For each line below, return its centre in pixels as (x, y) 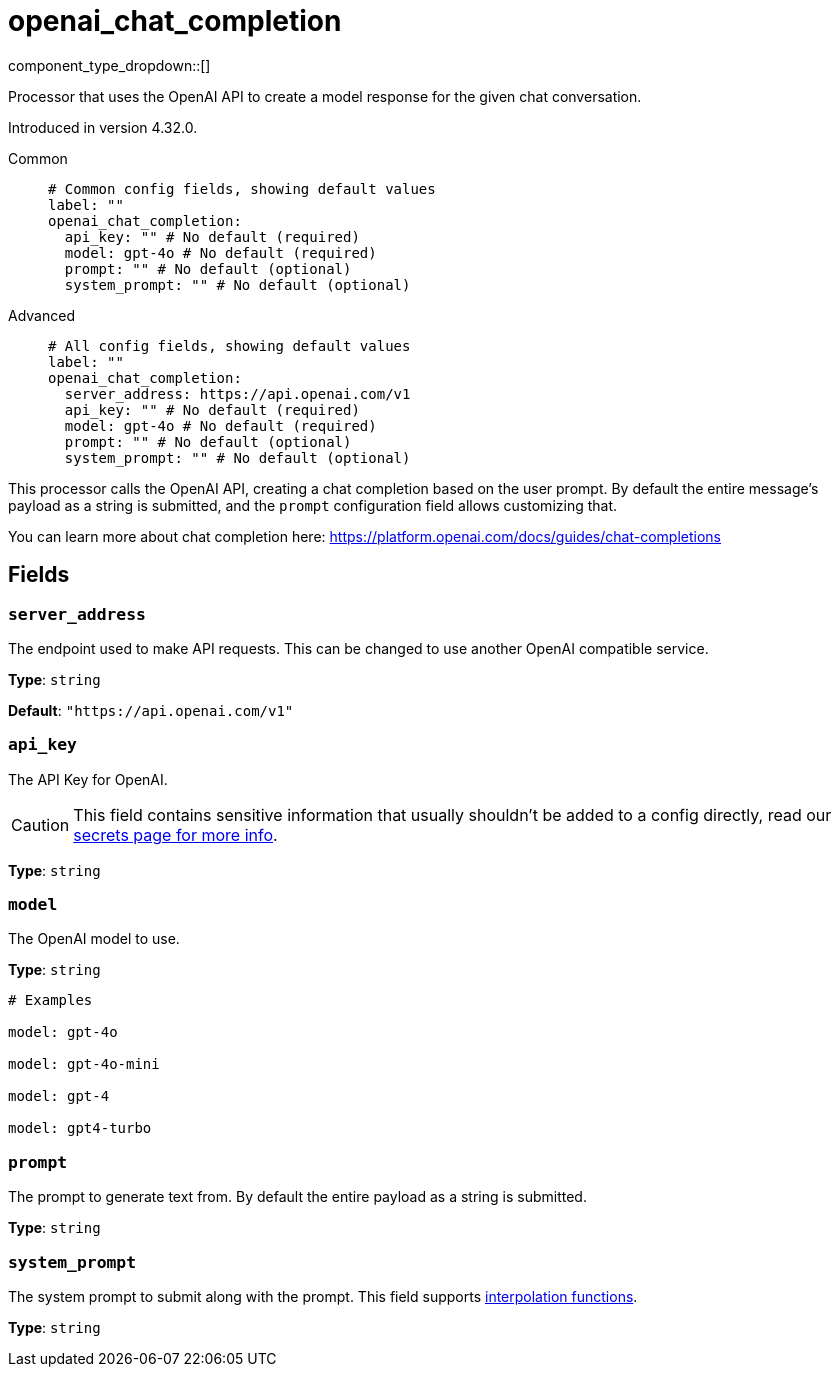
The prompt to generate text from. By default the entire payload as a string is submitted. (297, 1197)
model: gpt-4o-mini (84, 1064)
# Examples (50, 1000)
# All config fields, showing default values (229, 345)
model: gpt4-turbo (80, 1128)
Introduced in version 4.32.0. (103, 127)
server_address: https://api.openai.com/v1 (237, 393)
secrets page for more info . (175, 834)
